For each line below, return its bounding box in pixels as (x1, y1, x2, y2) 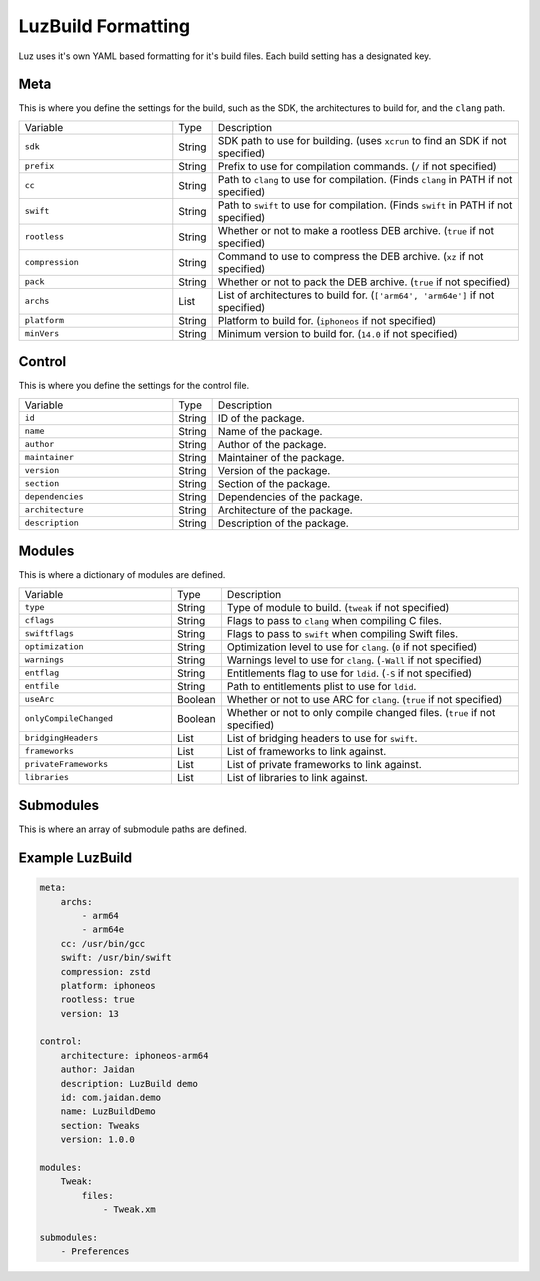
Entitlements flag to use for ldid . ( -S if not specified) (226, 666, 473, 680)
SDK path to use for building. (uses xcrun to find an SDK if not (217, 133, 507, 147)
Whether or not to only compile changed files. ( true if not (226, 705, 496, 719)
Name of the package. (217, 424, 323, 438)
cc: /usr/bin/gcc (60, 938, 146, 949)
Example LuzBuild (18, 849, 133, 866)
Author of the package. (217, 437, 327, 451)
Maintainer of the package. (217, 450, 345, 464)
